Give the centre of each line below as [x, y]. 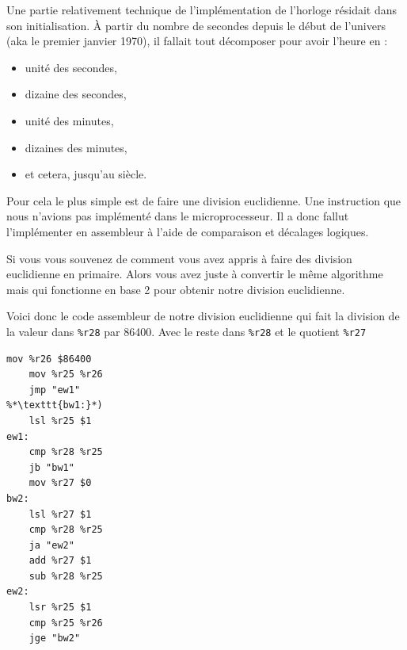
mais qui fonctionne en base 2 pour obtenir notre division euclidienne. [176, 289]
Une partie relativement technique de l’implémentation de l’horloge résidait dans [202, 10]
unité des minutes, [69, 120]
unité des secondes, [71, 67]
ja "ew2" [51, 545]
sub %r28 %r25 [66, 576]
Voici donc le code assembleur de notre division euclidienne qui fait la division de [203, 316]
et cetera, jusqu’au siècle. [86, 174]
